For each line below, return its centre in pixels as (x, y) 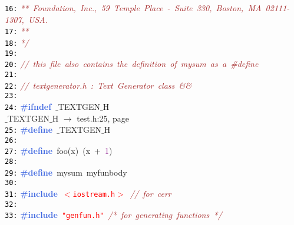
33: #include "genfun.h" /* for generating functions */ (113, 215)
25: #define (29, 130)
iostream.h (94, 195)
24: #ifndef (28, 106)
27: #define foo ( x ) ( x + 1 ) (59, 151)
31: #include (31, 194)
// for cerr (151, 194)
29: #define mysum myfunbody (66, 172)
